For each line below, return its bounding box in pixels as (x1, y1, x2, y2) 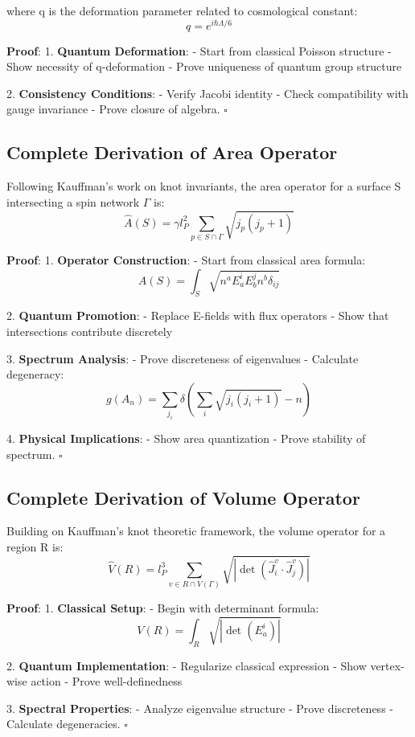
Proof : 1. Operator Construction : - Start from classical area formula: (6, 251, 366, 268)
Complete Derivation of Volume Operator (6, 485, 360, 510)
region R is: (6, 538, 64, 555)
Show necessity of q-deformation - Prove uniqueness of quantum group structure (6, 58, 402, 75)
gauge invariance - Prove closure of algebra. (6, 100, 220, 117)
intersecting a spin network (6, 193, 140, 210)
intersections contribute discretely (6, 322, 173, 339)
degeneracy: (6, 366, 64, 383)
